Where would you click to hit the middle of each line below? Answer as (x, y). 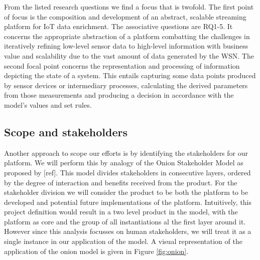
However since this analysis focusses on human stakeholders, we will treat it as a (128, 231)
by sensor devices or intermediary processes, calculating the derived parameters (126, 85)
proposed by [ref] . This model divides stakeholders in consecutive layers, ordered (127, 172)
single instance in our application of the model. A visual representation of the (123, 241)
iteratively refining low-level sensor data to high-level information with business (126, 46)
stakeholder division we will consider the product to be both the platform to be (126, 192)
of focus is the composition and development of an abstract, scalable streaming (125, 16)
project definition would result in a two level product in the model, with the (121, 212)
